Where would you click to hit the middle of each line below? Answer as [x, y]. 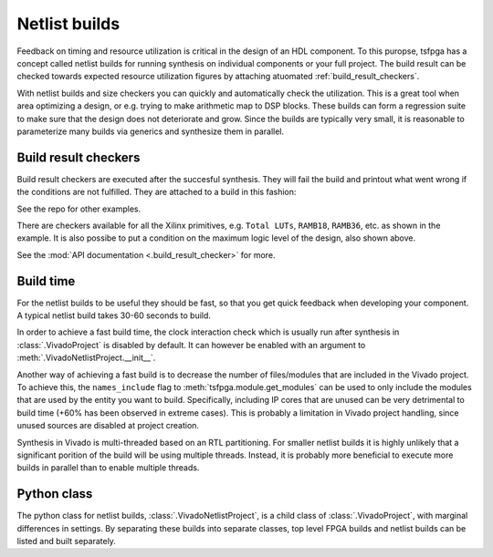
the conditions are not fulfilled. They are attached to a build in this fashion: [157, 192]
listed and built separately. [66, 542]
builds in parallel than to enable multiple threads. [108, 468]
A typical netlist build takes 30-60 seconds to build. [114, 315]
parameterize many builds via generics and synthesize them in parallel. [151, 131]
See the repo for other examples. [79, 209]
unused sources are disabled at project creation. [108, 426]
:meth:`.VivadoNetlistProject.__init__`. [86, 358]
